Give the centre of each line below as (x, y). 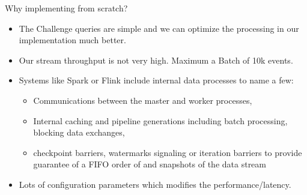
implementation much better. (72, 40)
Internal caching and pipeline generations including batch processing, (160, 120)
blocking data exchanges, (79, 132)
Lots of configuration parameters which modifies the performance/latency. (155, 184)
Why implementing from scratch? (66, 8)
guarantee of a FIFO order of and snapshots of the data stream (150, 164)
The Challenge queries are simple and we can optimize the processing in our (159, 28)
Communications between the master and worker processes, (143, 100)
